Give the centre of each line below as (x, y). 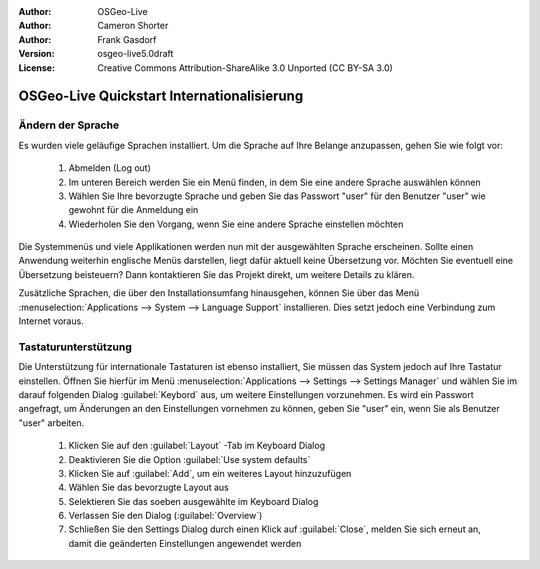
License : (36, 67)
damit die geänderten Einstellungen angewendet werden (185, 543)
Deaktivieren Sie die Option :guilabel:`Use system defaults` (189, 459)
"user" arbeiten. (51, 422)
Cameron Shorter (133, 26)
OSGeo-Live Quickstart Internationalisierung (161, 96)
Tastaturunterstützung (75, 347)
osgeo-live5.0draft (135, 54)
